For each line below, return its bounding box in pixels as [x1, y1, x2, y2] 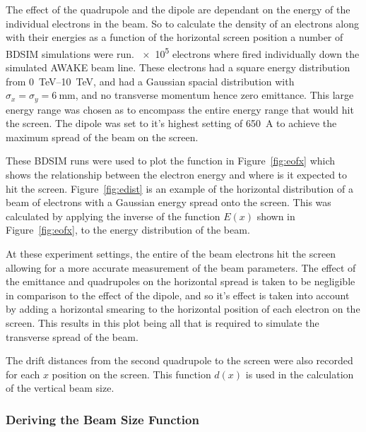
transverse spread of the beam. [6, 329, 138, 344]
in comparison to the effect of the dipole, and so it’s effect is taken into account [6, 287, 350, 302]
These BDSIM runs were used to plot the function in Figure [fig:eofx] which [6, 153, 336, 168]
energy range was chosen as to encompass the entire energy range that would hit [6, 102, 354, 116]
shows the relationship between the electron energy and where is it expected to [6, 167, 348, 182]
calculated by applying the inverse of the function [6, 208, 220, 223]
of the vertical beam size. [6, 380, 114, 395]
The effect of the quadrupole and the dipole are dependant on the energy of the [6, 2, 350, 16]
